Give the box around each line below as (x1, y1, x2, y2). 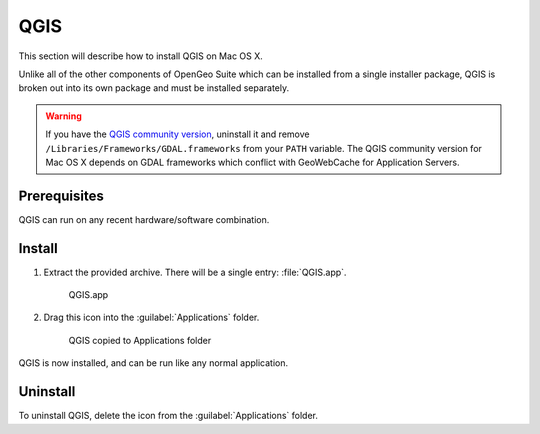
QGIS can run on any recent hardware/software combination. (18, 213, 270, 225)
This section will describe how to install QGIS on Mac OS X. (18, 50, 264, 62)
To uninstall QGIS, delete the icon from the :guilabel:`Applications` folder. (18, 410, 319, 422)
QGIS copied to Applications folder (68, 334, 212, 346)
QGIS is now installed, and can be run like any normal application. (18, 357, 289, 369)
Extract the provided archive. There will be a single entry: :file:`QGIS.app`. (43, 266, 347, 278)
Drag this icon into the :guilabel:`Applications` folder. (43, 311, 260, 324)
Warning (45, 110, 82, 122)
